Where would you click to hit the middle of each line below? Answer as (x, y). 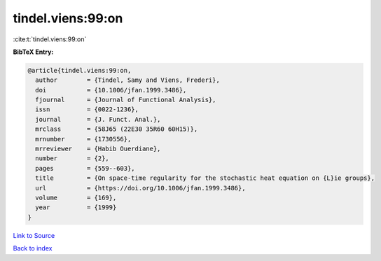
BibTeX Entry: (33, 52)
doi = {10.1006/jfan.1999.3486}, (111, 90)
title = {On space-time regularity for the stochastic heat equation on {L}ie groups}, (205, 178)
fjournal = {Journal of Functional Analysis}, (126, 100)
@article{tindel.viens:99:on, (79, 70)
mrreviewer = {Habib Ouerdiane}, (98, 149)
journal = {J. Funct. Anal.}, (98, 119)
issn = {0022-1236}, (87, 110)
